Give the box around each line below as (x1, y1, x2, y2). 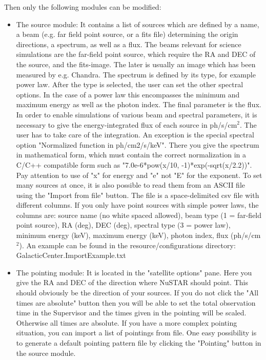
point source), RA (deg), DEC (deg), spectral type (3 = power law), (16, 219, 231, 230)
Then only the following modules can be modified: (4, 2, 161, 12)
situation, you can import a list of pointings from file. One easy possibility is (16, 327, 257, 338)
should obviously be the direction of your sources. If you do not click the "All (16, 287, 259, 298)
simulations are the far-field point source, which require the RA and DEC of (16, 49, 256, 59)
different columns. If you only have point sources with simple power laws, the (16, 199, 259, 210)
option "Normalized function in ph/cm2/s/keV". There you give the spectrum (16, 139, 259, 150)
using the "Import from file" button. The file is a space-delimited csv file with (16, 189, 259, 200)
